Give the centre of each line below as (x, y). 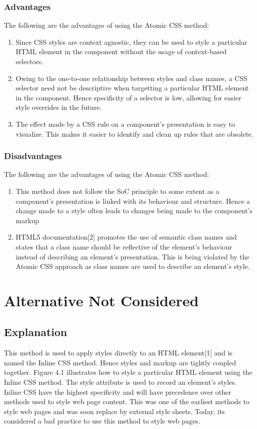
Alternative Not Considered (101, 300)
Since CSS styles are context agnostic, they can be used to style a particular (131, 42)
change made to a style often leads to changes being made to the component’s (134, 211)
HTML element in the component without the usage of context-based (121, 51)
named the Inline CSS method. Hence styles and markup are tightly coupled (120, 362)
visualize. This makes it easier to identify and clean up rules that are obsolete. (134, 133)
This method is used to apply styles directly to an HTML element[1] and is (118, 353)
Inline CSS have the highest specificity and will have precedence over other (118, 391)
